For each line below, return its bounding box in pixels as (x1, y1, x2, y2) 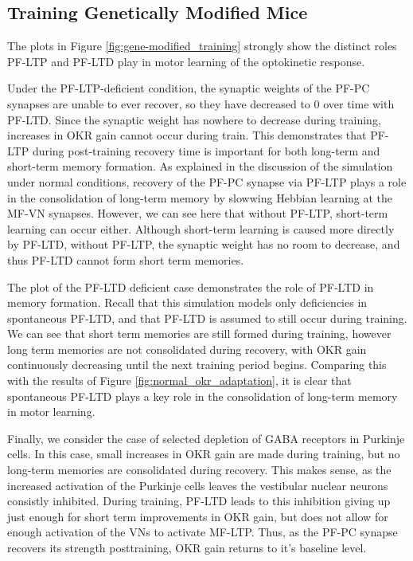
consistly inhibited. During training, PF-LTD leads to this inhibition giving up (7, 492, 391, 509)
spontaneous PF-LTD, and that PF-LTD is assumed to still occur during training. (7, 309, 407, 326)
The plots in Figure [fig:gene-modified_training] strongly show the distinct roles (7, 37, 397, 54)
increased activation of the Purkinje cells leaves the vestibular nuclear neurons (7, 477, 388, 493)
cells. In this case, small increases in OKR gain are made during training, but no (7, 445, 400, 462)
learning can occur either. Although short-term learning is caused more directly (7, 220, 395, 237)
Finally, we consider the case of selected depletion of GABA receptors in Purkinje (7, 430, 405, 446)
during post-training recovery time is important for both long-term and (32, 142, 380, 159)
